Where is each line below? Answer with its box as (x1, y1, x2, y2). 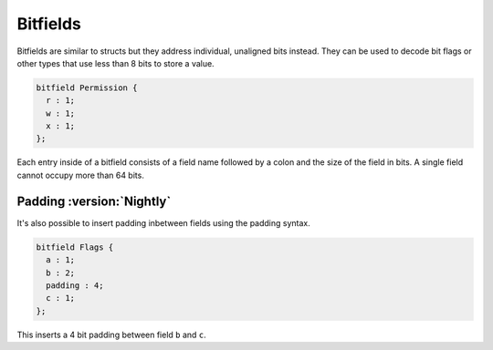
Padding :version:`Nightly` (16, 193, 172, 209)
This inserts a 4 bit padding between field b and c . (16, 329, 207, 340)
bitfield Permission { (36, 82, 138, 93)
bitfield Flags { (36, 242, 114, 252)
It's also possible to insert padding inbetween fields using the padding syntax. (16, 217, 310, 228)
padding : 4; (46, 280, 104, 291)
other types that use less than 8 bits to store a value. (16, 57, 215, 68)
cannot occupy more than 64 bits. (16, 170, 145, 180)
